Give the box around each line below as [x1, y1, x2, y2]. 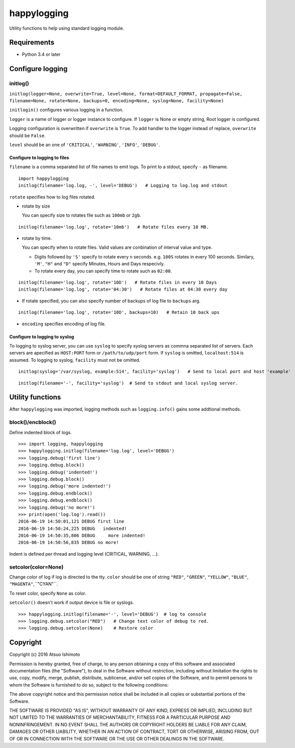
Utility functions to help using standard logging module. [9, 25, 124, 31]
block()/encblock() [9, 419, 56, 426]
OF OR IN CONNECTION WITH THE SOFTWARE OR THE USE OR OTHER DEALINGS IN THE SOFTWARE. [9, 735, 225, 741]
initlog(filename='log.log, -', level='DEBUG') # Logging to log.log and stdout [18, 183, 228, 188]
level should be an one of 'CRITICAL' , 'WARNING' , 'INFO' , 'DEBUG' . [9, 142, 160, 148]
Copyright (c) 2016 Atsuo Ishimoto [9, 651, 80, 657]
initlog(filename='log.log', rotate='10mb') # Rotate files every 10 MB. [18, 224, 209, 230]
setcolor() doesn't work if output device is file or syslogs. [9, 599, 134, 605]
